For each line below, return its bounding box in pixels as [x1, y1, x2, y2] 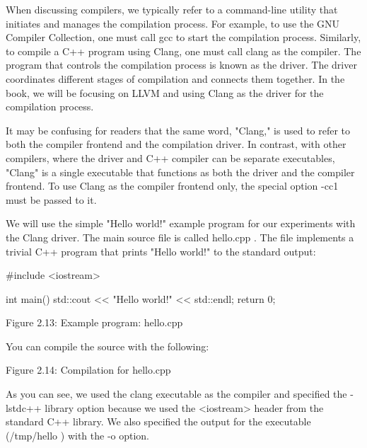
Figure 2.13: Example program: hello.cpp [6, 315, 183, 330]
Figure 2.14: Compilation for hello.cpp [6, 362, 171, 377]
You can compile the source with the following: [6, 338, 209, 353]
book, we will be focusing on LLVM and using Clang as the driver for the [6, 85, 324, 100]
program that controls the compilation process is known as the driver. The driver [6, 57, 357, 72]
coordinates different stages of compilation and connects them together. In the [6, 71, 345, 86]
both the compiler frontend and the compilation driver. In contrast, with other [6, 137, 346, 151]
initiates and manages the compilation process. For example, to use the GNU [6, 16, 340, 30]
